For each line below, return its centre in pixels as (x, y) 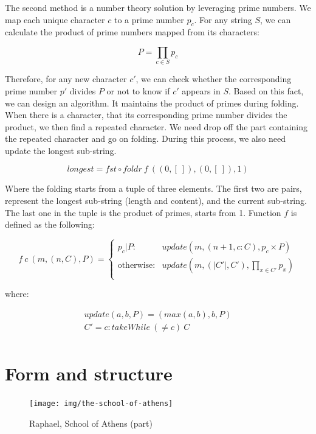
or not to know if (138, 90)
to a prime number (149, 19)
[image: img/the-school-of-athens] (101, 404)
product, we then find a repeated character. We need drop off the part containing (156, 126)
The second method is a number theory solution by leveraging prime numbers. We (158, 7)
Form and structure (89, 373)
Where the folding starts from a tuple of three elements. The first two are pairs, (153, 188)
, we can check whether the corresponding (214, 79)
